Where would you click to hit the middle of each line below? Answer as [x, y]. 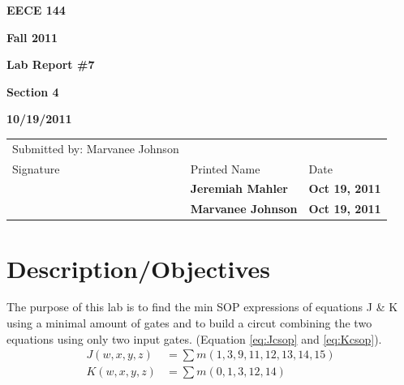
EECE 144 [36, 10]
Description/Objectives [138, 268]
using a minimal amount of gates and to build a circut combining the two [189, 323]
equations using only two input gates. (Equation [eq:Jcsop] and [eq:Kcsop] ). [194, 338]
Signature [36, 168]
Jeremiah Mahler [239, 188]
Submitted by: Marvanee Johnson [96, 148]
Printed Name [225, 168]
